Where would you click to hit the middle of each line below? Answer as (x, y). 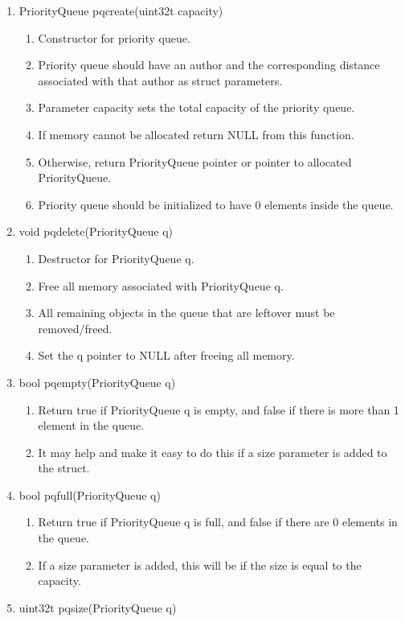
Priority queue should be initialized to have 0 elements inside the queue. (216, 204)
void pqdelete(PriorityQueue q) (96, 231)
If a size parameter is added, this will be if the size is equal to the (200, 564)
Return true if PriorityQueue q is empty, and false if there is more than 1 (219, 409)
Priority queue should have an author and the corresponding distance (209, 65)
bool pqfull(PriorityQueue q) (90, 494)
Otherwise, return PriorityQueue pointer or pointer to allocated (195, 161)
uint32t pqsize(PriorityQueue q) (98, 607)
